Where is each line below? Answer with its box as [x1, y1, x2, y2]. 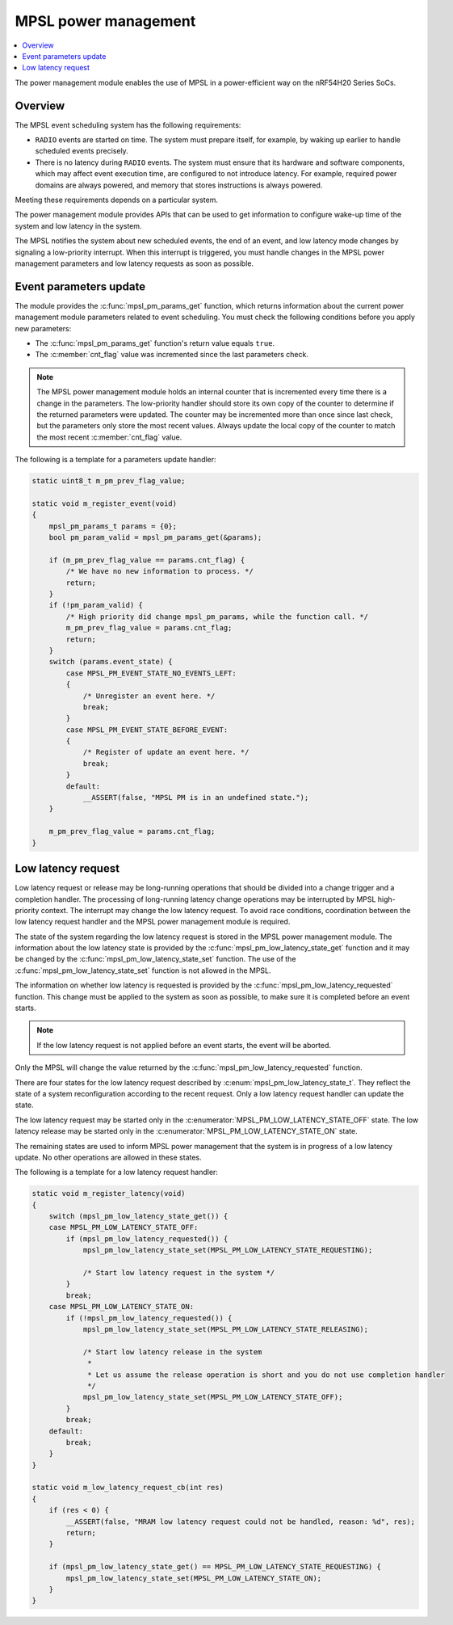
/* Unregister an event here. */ [82, 691, 216, 701]
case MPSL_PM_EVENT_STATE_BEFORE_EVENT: [65, 725, 229, 735]
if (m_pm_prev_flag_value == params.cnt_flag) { [48, 555, 245, 565]
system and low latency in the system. [15, 221, 142, 230]
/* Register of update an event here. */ [82, 747, 250, 757]
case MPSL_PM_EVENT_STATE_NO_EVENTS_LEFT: [65, 668, 237, 678]
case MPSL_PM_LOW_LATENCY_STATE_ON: [48, 1302, 194, 1311]
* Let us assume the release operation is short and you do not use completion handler [87, 1370, 446, 1379]
